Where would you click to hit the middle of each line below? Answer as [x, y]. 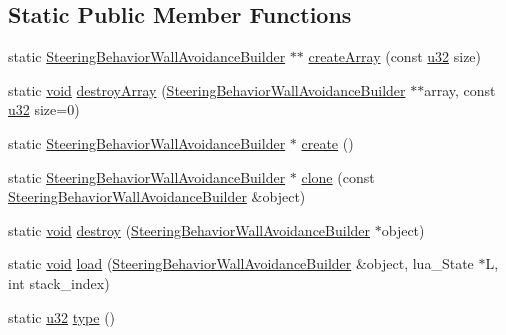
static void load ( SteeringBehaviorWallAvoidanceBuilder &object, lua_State [241, 263]
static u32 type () [62, 316]
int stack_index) [59, 282]
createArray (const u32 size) [395, 56]
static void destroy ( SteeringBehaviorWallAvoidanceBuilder [189, 229]
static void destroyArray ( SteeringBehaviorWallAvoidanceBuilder [207, 89]
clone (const [338, 176]
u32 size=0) [44, 109]
